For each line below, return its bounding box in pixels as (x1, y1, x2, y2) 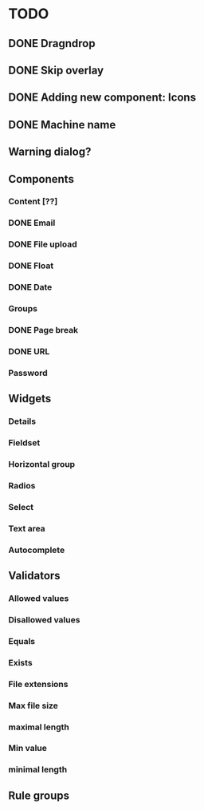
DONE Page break (8, 324, 79, 335)
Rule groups (8, 788, 70, 802)
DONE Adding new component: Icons (8, 91, 197, 105)
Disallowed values (8, 614, 80, 625)
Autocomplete (8, 544, 65, 555)
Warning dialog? (8, 145, 92, 159)
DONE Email (8, 217, 56, 228)
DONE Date (8, 282, 53, 293)
